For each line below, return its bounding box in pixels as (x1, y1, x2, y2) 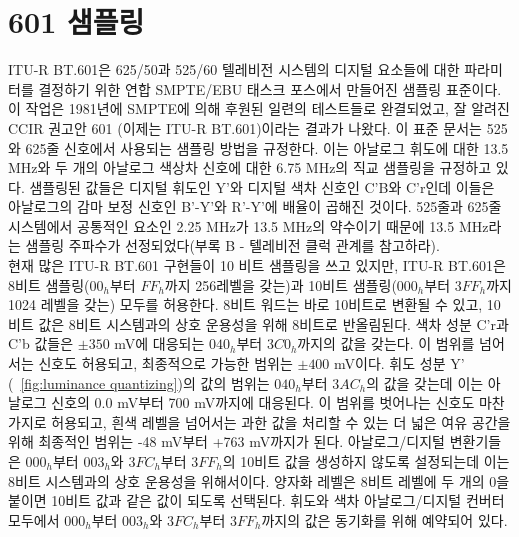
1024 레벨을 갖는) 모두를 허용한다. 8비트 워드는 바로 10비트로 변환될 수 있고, (8, 294, 483, 315)
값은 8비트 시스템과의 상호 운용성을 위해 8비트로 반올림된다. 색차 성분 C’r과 (38, 313, 509, 334)
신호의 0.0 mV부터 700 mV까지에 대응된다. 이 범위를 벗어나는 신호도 (51, 392, 475, 413)
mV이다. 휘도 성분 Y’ (334, 353, 465, 374)
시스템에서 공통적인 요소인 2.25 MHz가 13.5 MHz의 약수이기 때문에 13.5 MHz (8, 215, 489, 236)
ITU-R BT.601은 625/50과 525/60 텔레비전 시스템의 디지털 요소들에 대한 (8, 59, 460, 80)
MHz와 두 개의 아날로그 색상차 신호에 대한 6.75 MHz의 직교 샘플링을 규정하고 (8, 157, 492, 178)
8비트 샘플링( (8, 274, 90, 295)
